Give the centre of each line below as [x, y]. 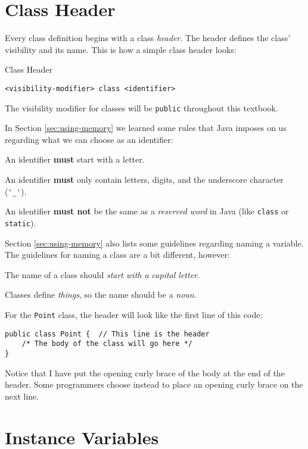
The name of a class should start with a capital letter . [102, 274]
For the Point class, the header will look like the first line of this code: [134, 314]
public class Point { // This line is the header [107, 334]
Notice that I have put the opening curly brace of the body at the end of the [145, 372]
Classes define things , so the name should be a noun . [101, 294]
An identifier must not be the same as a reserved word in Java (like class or [147, 211]
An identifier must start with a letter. [75, 159]
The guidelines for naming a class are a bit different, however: [117, 255]
